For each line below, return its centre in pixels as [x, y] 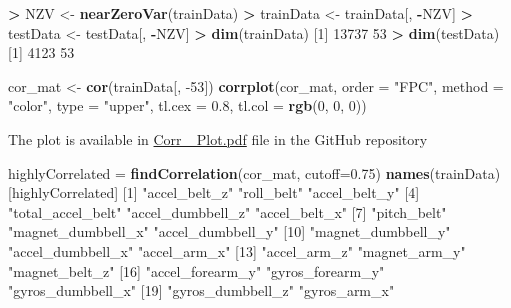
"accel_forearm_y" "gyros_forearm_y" [265, 270]
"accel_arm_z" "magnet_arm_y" [363, 250]
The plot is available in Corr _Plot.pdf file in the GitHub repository [218, 138]
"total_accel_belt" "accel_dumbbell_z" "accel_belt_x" [178, 211]
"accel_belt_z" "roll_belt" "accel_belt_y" [271, 192]
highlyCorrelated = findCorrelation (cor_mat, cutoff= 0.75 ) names [219, 172]
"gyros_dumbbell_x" [72, 290]
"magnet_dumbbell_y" [380, 231]
